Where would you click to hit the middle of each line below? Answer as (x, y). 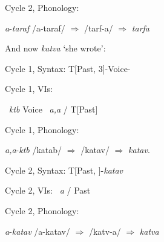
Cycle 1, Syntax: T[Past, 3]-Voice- (68, 68)
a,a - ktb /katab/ (34, 150)
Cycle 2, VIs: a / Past (48, 190)
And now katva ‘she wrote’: (55, 48)
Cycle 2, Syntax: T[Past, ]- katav (64, 170)
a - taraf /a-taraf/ (35, 28)
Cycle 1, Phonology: (42, 129)
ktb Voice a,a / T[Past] (54, 109)
